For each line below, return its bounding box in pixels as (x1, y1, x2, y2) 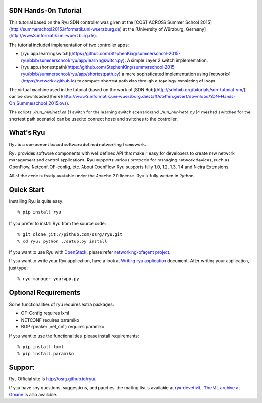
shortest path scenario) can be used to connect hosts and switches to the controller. (9, 116, 178, 122)
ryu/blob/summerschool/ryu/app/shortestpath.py (21, 71, 119, 77)
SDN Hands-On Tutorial (9, 6, 82, 15)
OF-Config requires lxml (21, 310, 70, 316)
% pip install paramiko (17, 351, 74, 356)
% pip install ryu (17, 210, 62, 215)
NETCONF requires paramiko (21, 317, 80, 322)
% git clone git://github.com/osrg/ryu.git (17, 232, 123, 237)
